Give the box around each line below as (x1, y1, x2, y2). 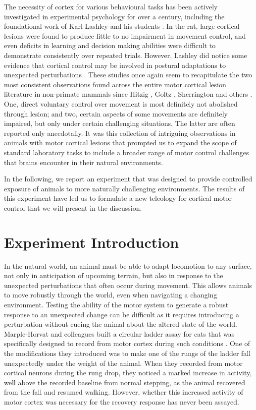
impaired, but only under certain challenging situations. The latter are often (4, 118, 235, 128)
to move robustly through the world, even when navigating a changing (4, 290, 217, 300)
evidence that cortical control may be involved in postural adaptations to (4, 59, 226, 70)
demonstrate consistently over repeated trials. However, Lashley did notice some (4, 50, 247, 60)
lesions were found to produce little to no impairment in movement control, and (4, 30, 246, 41)
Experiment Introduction (4, 232, 179, 252)
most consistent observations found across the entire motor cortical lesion (4, 79, 226, 89)
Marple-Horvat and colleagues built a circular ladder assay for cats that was (4, 328, 235, 339)
